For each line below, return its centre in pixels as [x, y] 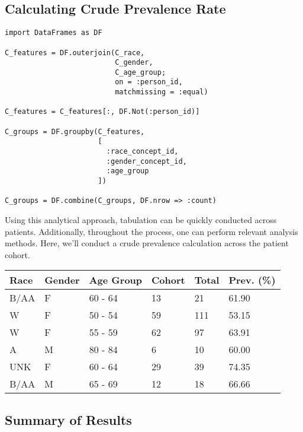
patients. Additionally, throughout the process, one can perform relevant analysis [151, 231]
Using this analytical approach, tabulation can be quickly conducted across [141, 220]
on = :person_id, [149, 82]
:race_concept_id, [142, 152]
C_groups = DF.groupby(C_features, [75, 131]
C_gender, [134, 63]
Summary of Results [68, 419]
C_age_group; [141, 72]
